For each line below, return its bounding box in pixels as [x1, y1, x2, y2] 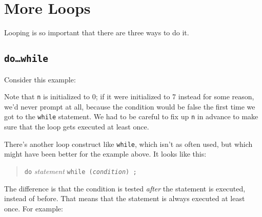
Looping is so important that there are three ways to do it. [4, 27, 189, 38]
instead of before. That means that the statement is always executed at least [4, 193, 245, 204]
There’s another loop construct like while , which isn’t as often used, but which [4, 138, 253, 149]
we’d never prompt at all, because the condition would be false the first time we [4, 101, 255, 112]
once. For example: [4, 203, 63, 213]
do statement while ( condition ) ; [24, 165, 137, 176]
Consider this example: [4, 74, 76, 84]
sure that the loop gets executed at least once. [4, 121, 149, 132]
